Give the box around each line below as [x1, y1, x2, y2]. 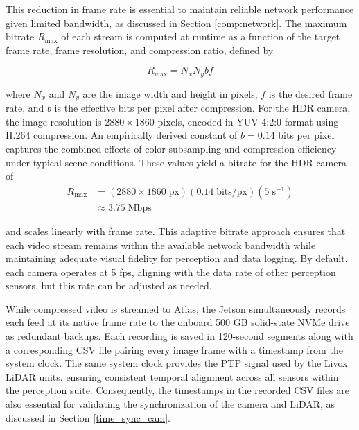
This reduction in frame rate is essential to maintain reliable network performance [6, 2, 354, 16]
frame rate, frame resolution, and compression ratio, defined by [6, 42, 274, 57]
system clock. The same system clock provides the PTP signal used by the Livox [6, 356, 348, 370]
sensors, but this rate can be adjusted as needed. [6, 278, 212, 293]
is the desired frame [268, 86, 353, 101]
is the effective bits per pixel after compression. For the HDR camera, [54, 101, 351, 115]
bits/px [216, 187, 248, 197]
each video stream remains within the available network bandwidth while [6, 237, 316, 252]
